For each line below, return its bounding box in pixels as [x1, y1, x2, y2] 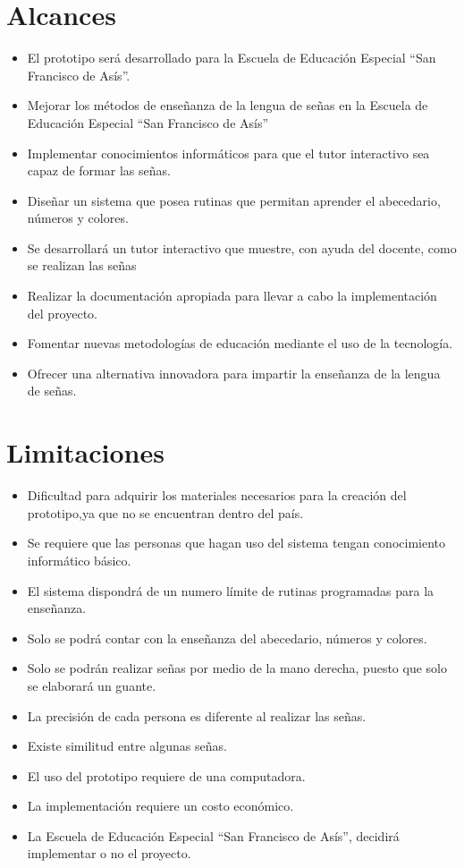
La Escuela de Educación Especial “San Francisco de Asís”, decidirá [27, 826, 400, 845]
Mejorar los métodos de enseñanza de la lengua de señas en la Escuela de [27, 96, 428, 115]
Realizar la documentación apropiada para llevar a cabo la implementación [27, 286, 437, 305]
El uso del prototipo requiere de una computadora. [27, 766, 306, 785]
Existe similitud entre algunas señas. [27, 736, 227, 755]
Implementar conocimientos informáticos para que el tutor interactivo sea [27, 143, 430, 162]
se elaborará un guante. [27, 676, 156, 694]
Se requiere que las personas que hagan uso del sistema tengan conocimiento [27, 533, 446, 552]
